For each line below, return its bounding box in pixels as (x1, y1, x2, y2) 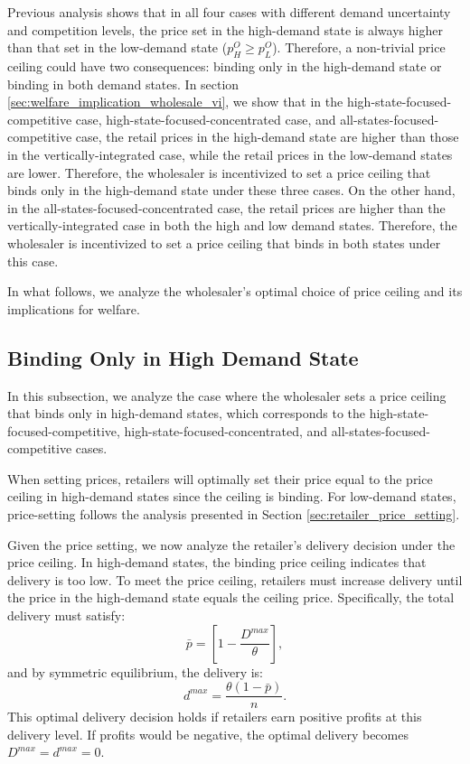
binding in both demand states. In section (7, 74, 240, 93)
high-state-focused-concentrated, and (124, 421, 328, 440)
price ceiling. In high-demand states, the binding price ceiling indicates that (7, 553, 427, 572)
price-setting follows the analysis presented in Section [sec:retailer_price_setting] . (7, 505, 460, 524)
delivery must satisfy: (7, 606, 126, 625)
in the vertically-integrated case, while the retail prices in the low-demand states (7, 144, 453, 163)
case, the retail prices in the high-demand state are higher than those (75, 127, 459, 146)
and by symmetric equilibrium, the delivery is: (7, 662, 264, 681)
